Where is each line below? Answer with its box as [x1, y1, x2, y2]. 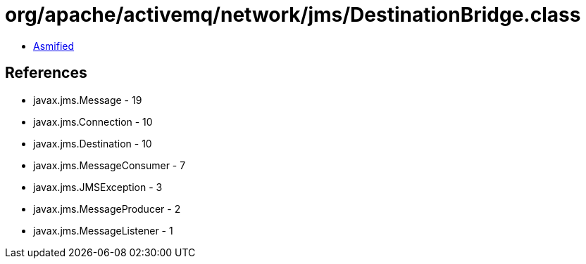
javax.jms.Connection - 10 [33, 115, 153, 128]
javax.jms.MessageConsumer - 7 [33, 159, 186, 171]
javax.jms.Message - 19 [33, 93, 142, 106]
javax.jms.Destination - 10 [33, 137, 152, 150]
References [5, 64, 87, 82]
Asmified [33, 39, 75, 52]
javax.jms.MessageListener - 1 [33, 224, 173, 237]
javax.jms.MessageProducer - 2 [33, 202, 181, 215]
